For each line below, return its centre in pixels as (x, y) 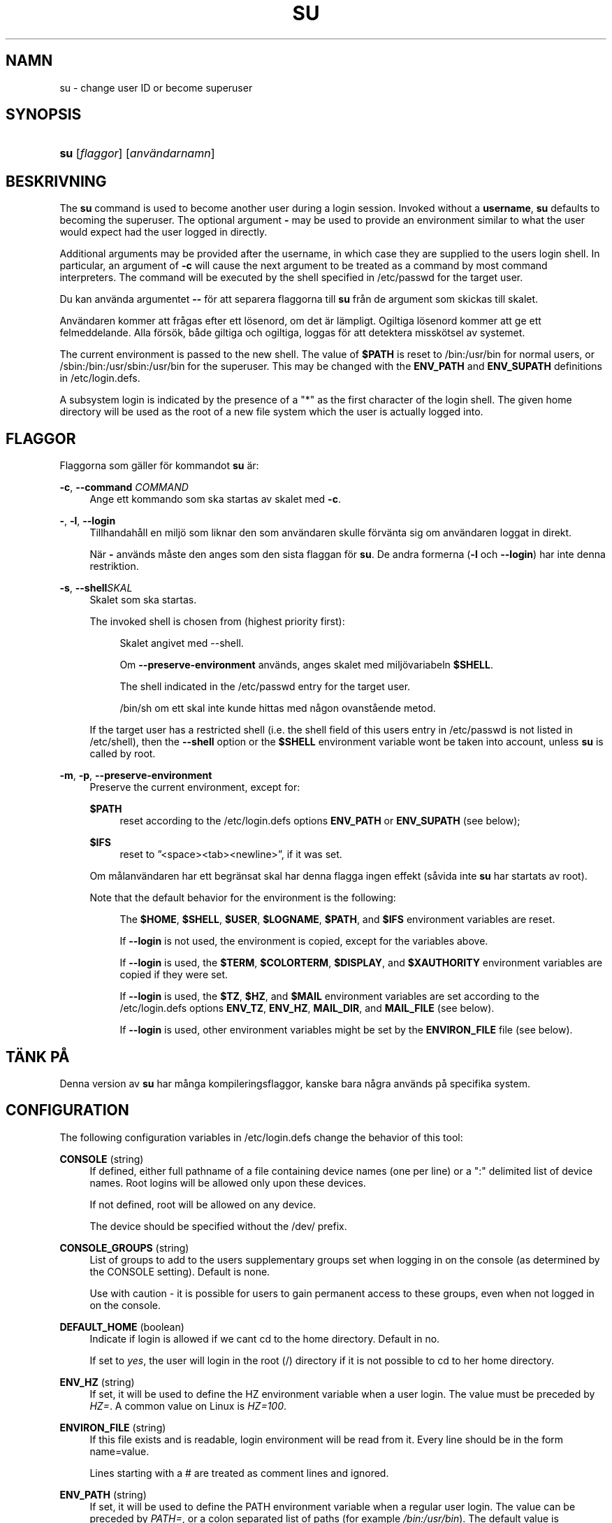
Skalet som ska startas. (143, 600)
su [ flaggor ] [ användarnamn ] (137, 153)
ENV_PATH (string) (103, 1494)
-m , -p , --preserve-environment (136, 775)
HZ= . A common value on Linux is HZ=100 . (188, 1406)
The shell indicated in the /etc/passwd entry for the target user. (265, 687)
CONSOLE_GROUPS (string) (124, 1247)
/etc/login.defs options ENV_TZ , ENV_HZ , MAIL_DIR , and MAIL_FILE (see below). (307, 1008)
